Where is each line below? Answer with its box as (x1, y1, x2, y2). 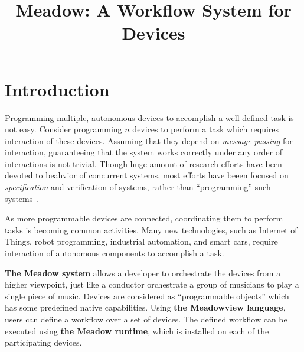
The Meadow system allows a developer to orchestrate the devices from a (5, 266, 281, 279)
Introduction (5, 77, 110, 101)
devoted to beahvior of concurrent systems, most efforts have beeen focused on (5, 169, 289, 181)
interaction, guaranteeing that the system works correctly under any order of (5, 146, 282, 158)
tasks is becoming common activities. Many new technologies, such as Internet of (5, 223, 298, 236)
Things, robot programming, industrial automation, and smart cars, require (5, 235, 278, 247)
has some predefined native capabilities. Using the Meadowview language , (5, 301, 286, 314)
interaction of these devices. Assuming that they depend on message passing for (5, 134, 293, 146)
